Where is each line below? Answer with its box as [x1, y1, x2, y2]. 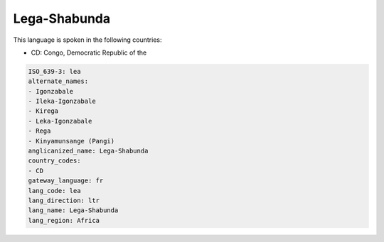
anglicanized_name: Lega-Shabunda [28, 147, 149, 155]
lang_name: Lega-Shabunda [28, 207, 119, 214]
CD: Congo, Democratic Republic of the [31, 48, 147, 57]
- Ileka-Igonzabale [28, 97, 96, 106]
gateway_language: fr [28, 177, 104, 185]
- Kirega [28, 107, 59, 115]
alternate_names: [28, 77, 89, 85]
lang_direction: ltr [28, 197, 100, 204]
